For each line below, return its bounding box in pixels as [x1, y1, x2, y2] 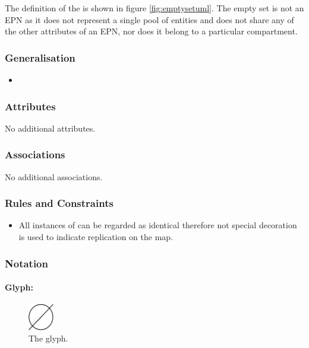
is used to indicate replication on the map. [18, 231, 173, 243]
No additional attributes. [5, 122, 96, 134]
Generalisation [5, 50, 75, 65]
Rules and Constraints [5, 196, 113, 210]
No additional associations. [5, 170, 103, 183]
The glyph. [29, 332, 68, 344]
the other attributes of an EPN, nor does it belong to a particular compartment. [5, 25, 298, 37]
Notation [5, 256, 48, 270]
